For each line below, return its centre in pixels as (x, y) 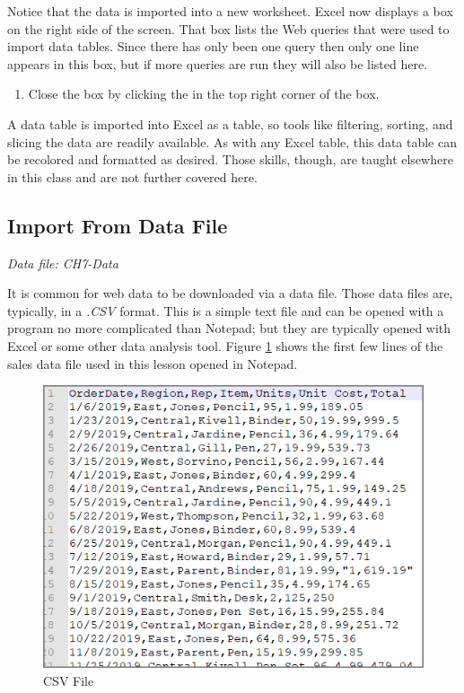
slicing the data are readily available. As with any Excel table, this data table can (232, 141)
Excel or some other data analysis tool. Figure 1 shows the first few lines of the (225, 345)
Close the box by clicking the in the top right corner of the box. (204, 94)
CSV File (69, 680)
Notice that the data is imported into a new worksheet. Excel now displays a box (230, 11)
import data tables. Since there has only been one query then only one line (213, 46)
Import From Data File (118, 225)
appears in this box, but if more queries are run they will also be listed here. (218, 63)
